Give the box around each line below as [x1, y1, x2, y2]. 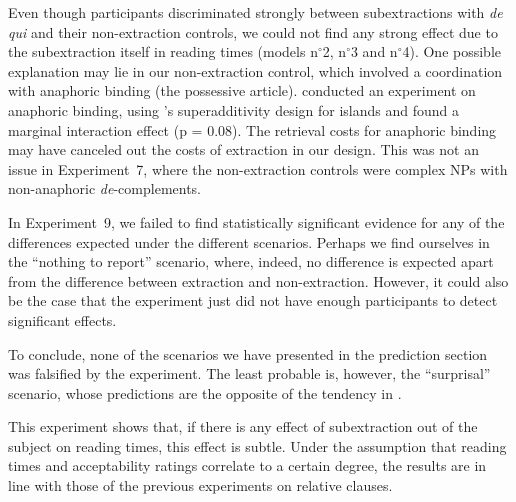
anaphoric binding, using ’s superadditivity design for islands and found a [8, 99, 460, 120]
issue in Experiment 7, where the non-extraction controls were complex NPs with [8, 158, 508, 179]
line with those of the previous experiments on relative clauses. [8, 475, 393, 496]
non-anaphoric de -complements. [8, 178, 202, 199]
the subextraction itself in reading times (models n [8, 41, 318, 62]
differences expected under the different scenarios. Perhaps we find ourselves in [8, 231, 490, 252]
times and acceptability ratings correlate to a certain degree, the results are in [8, 455, 487, 476]
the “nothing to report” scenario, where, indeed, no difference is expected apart [8, 251, 494, 272]
